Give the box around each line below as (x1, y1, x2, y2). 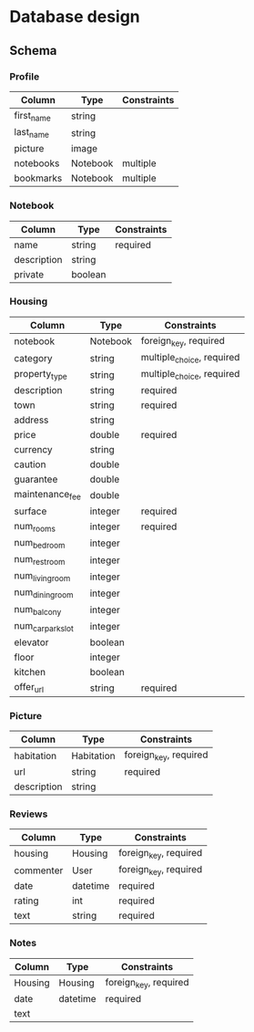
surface (14, 505, 47, 517)
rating (14, 894, 39, 907)
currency (14, 443, 53, 456)
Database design (9, 6, 141, 27)
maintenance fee (14, 488, 82, 503)
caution (14, 458, 46, 471)
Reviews (9, 808, 48, 820)
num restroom (14, 552, 66, 568)
